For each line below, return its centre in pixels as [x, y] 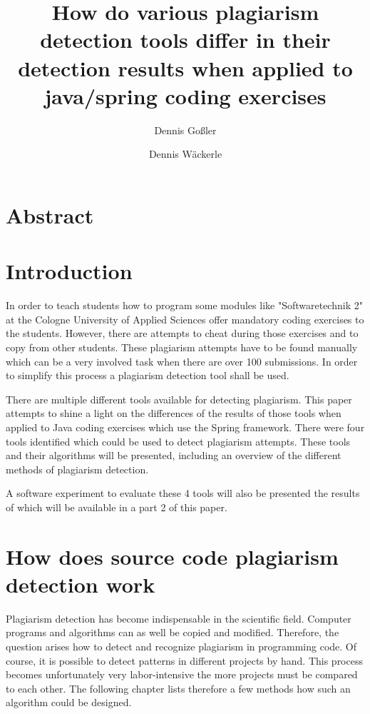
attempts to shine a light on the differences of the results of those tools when [174, 413]
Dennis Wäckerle [185, 154]
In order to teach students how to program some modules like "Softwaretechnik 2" [184, 305]
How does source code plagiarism [172, 556]
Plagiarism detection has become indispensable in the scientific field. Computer [179, 618]
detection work [81, 584]
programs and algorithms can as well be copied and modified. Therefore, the [173, 632]
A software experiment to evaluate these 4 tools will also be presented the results [183, 493]
